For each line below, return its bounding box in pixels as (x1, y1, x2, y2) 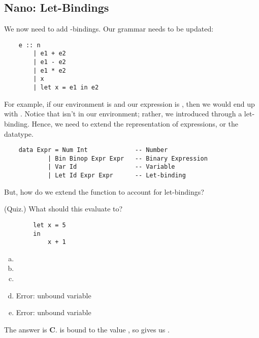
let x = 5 (33, 221, 66, 229)
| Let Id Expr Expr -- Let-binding (47, 172, 186, 179)
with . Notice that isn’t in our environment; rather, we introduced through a (4, 108, 242, 119)
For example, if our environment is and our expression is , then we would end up (4, 98, 255, 109)
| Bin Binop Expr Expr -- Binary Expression (47, 155, 208, 162)
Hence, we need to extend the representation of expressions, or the (31, 118, 238, 129)
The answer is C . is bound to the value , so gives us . (4, 324, 170, 334)
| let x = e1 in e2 (33, 84, 99, 91)
